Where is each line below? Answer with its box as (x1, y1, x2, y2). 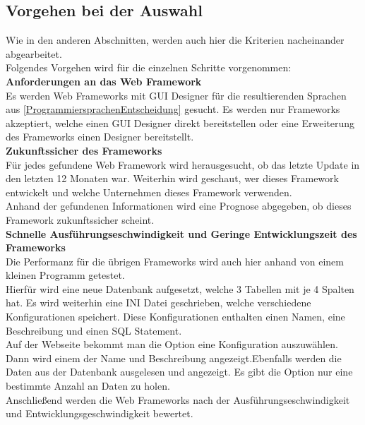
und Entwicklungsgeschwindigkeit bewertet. (6, 406, 193, 421)
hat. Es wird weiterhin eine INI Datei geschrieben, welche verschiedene (6, 295, 311, 310)
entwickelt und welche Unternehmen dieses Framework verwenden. (6, 184, 292, 199)
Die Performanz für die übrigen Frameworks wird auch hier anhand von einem (6, 253, 344, 268)
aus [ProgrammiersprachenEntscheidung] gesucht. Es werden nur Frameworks (6, 102, 340, 116)
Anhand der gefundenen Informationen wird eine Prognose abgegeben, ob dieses (6, 198, 352, 213)
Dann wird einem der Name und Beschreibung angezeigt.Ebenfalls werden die (6, 350, 342, 365)
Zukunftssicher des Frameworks (6, 143, 162, 157)
